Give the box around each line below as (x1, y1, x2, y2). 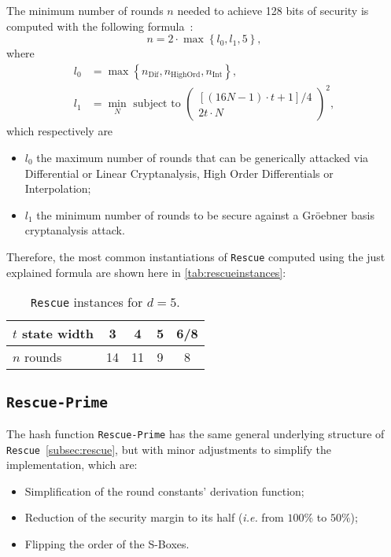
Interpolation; (24, 180, 91, 197)
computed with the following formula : (6, 17, 194, 34)
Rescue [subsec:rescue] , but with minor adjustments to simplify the (6, 441, 331, 457)
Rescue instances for (31, 293, 143, 312)
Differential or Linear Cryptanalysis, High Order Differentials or (24, 164, 334, 181)
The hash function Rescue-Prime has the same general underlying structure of (6, 425, 385, 441)
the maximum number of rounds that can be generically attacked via (36, 149, 369, 165)
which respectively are (6, 123, 113, 139)
